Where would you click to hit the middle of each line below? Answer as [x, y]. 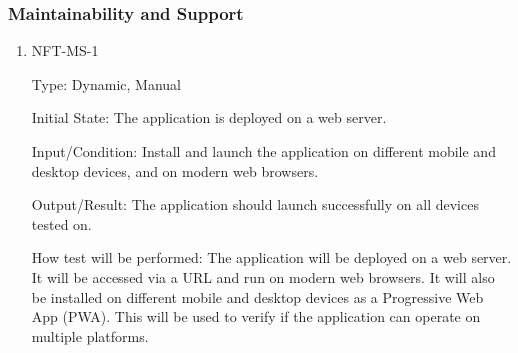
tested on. [61, 223]
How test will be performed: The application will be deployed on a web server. [271, 257]
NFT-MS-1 [65, 50]
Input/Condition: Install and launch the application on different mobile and [263, 151]
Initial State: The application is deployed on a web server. [209, 117]
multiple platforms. [90, 335]
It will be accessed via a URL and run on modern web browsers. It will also [263, 276]
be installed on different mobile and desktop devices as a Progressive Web [257, 296]
